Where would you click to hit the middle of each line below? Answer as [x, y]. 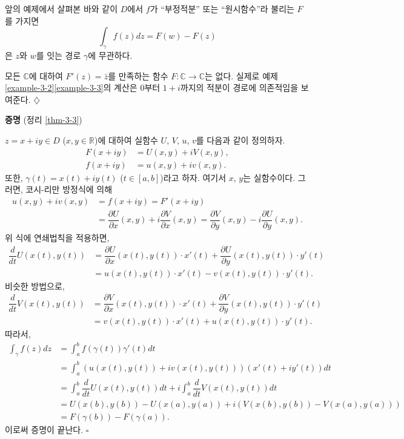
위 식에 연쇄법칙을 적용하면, [57, 237]
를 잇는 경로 [58, 55]
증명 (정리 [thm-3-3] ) [44, 120]
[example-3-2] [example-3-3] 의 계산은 [71, 87]
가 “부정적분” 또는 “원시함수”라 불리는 [222, 8]
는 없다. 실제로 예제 [241, 75]
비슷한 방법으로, [35, 286]
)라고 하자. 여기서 [193, 177]
